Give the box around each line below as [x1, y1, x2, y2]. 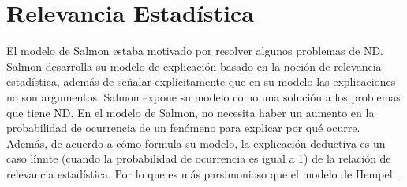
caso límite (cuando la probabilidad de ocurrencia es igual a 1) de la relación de [6, 150, 391, 167]
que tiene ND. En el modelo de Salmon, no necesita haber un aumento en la [6, 104, 375, 120]
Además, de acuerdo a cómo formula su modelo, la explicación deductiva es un [6, 134, 386, 151]
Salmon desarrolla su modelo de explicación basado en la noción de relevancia [6, 57, 382, 74]
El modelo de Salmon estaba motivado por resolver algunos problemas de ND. [6, 42, 384, 59]
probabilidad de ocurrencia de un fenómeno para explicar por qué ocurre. [6, 119, 360, 136]
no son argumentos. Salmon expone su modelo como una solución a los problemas [6, 88, 401, 104]
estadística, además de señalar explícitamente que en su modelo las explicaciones [6, 73, 396, 90]
